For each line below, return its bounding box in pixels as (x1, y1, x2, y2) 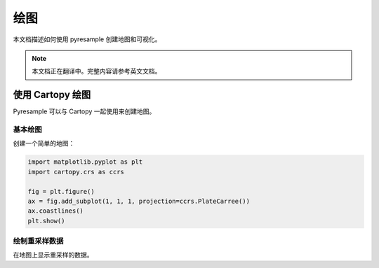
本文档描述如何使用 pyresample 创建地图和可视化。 (13, 35, 161, 43)
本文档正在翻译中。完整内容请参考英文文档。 (32, 67, 161, 76)
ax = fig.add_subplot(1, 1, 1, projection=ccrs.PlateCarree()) (27, 197, 251, 205)
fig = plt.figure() (27, 188, 95, 195)
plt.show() (27, 217, 65, 225)
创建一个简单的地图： (13, 139, 75, 148)
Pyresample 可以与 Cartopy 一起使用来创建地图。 (13, 107, 156, 115)
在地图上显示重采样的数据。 (13, 251, 93, 259)
